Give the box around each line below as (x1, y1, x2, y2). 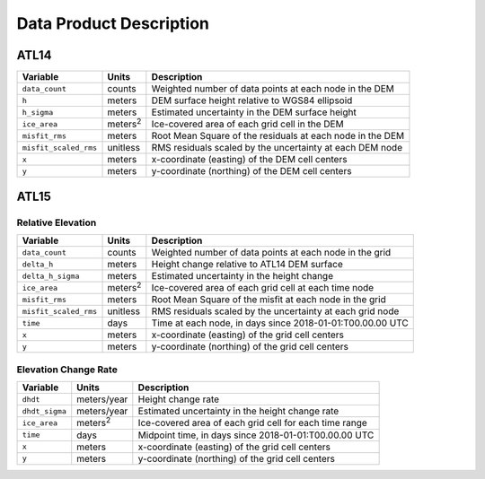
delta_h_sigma (22, 271, 80, 281)
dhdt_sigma (22, 406, 67, 416)
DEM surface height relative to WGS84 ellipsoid (151, 94, 353, 107)
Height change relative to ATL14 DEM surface (151, 258, 343, 271)
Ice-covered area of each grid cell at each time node (151, 282, 375, 294)
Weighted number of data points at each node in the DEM (151, 83, 395, 95)
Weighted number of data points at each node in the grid (151, 247, 392, 259)
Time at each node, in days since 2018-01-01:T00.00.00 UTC (151, 317, 409, 329)
